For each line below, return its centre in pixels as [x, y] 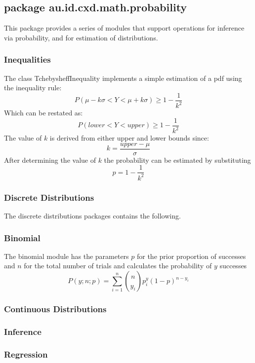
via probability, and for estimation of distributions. [81, 37]
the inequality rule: [33, 88]
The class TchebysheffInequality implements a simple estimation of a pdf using [123, 78]
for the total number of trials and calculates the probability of [118, 266]
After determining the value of [50, 160]
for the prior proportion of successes [191, 256]
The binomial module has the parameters [66, 256]
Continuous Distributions [55, 309]
